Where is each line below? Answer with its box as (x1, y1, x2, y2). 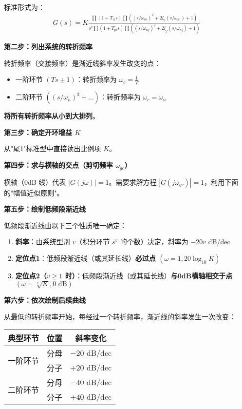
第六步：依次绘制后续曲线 (4, 295, 86, 305)
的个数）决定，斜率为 (120, 236, 188, 247)
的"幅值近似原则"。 (4, 187, 64, 197)
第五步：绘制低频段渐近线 (4, 204, 86, 214)
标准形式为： (4, 2, 45, 12)
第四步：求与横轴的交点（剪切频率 (4, 160, 113, 170)
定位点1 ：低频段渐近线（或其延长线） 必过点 (15, 253, 156, 263)
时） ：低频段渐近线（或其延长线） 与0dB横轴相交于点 (65, 270, 233, 280)
